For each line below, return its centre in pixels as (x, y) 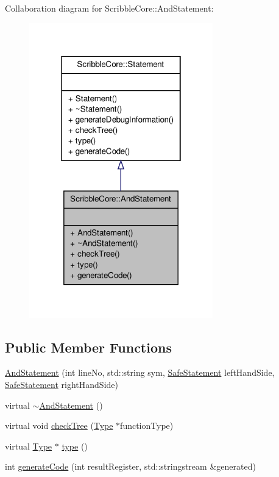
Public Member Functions (88, 347)
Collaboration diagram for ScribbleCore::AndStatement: (109, 8)
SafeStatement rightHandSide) (62, 384)
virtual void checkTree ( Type (59, 425)
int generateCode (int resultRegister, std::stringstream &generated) (130, 466)
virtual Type (29, 446)
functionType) (147, 425)
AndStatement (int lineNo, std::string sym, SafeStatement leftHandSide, (140, 372)
